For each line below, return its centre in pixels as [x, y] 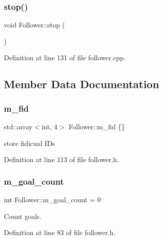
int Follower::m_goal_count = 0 [52, 199]
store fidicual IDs [30, 143]
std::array [18, 126]
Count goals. [23, 216]
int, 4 [50, 126]
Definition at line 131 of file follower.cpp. [65, 58]
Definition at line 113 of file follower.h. [61, 159]
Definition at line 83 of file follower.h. [60, 232]
